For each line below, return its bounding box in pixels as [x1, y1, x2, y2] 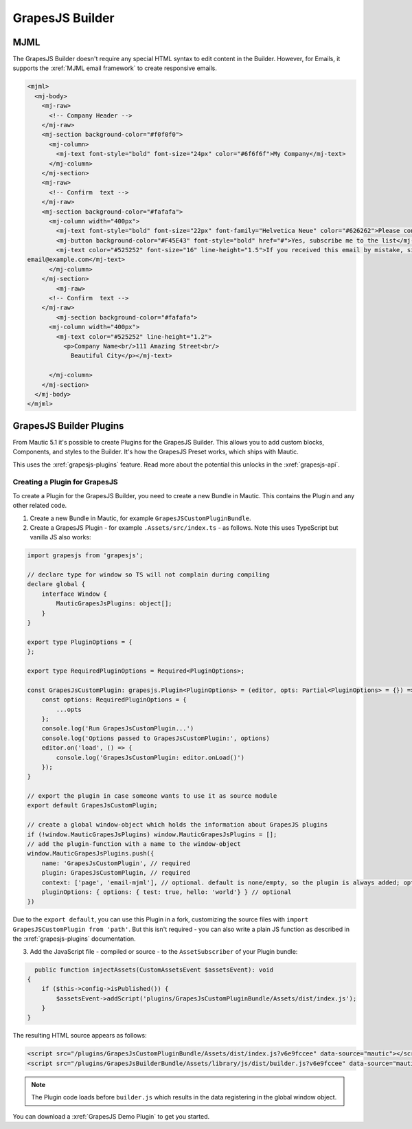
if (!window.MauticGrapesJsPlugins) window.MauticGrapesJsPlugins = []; [27, 830, 277, 838]
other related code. [12, 502, 67, 510]
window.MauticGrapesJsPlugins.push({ [27, 849, 154, 858]
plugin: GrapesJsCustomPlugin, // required [41, 869, 190, 877]
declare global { [27, 581, 86, 588]
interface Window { [41, 590, 108, 598]
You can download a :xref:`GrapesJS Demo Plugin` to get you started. [12, 1112, 210, 1120]
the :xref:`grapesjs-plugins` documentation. [12, 935, 137, 943]
